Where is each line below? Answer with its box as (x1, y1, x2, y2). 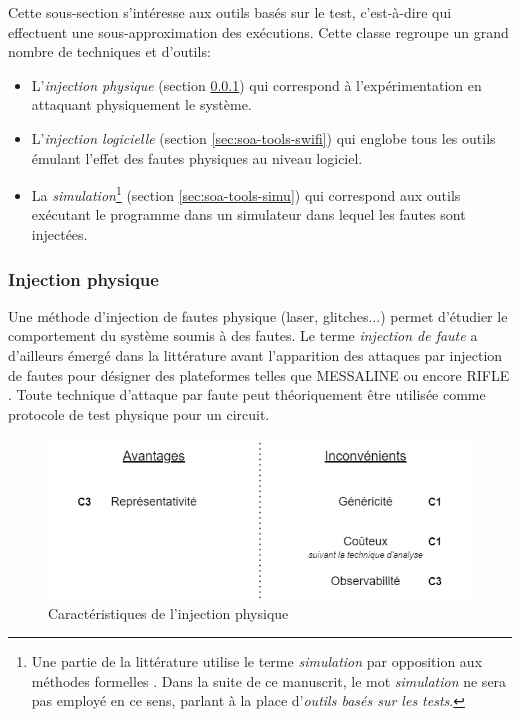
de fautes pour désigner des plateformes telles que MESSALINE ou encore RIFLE (8, 364, 510, 385)
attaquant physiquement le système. (31, 94, 252, 115)
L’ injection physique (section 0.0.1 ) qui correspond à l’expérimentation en (31, 74, 482, 95)
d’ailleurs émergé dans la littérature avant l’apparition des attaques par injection (8, 345, 503, 365)
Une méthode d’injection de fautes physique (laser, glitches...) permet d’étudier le (8, 305, 508, 326)
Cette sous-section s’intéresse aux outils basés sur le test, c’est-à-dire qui (8, 2, 452, 22)
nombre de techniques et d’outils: (8, 41, 211, 62)
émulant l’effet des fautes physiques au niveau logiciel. (31, 147, 363, 168)
